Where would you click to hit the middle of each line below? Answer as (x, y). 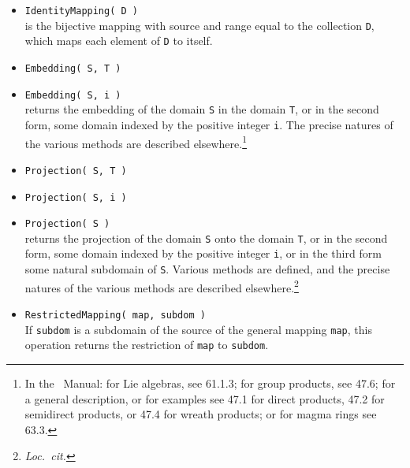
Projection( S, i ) (76, 197)
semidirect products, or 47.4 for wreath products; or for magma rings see (201, 414)
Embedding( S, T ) (73, 68)
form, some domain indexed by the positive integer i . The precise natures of (209, 124)
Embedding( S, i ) (73, 95)
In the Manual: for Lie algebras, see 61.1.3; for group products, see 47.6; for (210, 383)
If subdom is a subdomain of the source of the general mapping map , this (198, 329)
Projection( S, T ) (76, 171)
